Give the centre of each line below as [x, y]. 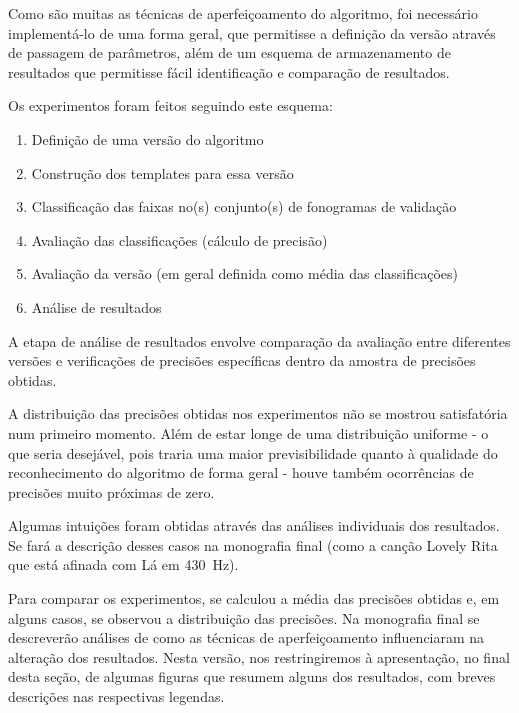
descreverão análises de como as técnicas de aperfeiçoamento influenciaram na [246, 637]
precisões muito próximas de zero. [111, 491]
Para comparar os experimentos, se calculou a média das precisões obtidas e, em [254, 598]
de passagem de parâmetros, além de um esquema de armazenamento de [229, 52]
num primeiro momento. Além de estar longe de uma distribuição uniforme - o [248, 432]
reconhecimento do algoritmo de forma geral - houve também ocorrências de [241, 472]
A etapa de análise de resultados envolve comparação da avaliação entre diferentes [259, 340]
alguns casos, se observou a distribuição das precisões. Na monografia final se [244, 617]
